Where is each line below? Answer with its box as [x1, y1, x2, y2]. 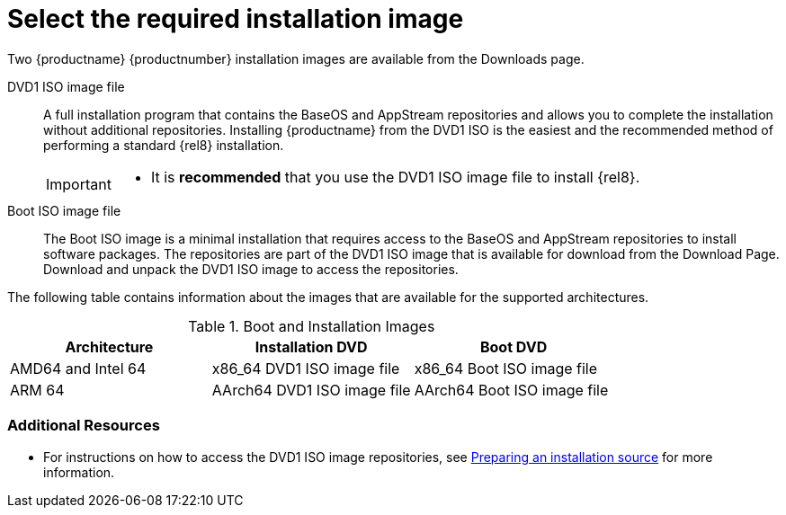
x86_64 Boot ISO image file [414, 359, 598, 377]
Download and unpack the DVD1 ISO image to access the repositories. [43, 261, 459, 277]
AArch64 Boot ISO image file [414, 380, 609, 399]
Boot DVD [479, 337, 548, 356]
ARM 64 [10, 380, 65, 399]
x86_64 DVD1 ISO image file [211, 359, 400, 377]
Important [46, 174, 112, 193]
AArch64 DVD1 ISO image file [211, 380, 411, 399]
